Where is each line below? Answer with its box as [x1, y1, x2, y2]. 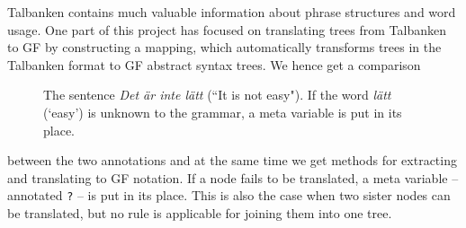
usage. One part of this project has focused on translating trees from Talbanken [7, 20, 446, 39]
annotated [7, 186, 63, 205]
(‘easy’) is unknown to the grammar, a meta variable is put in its [43, 102, 402, 121]
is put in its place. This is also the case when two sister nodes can [87, 186, 451, 205]
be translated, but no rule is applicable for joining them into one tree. [7, 204, 392, 222]
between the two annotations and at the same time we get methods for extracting [7, 151, 457, 170]
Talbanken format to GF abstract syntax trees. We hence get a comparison [7, 55, 421, 74]
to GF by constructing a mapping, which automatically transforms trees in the [7, 38, 442, 57]
